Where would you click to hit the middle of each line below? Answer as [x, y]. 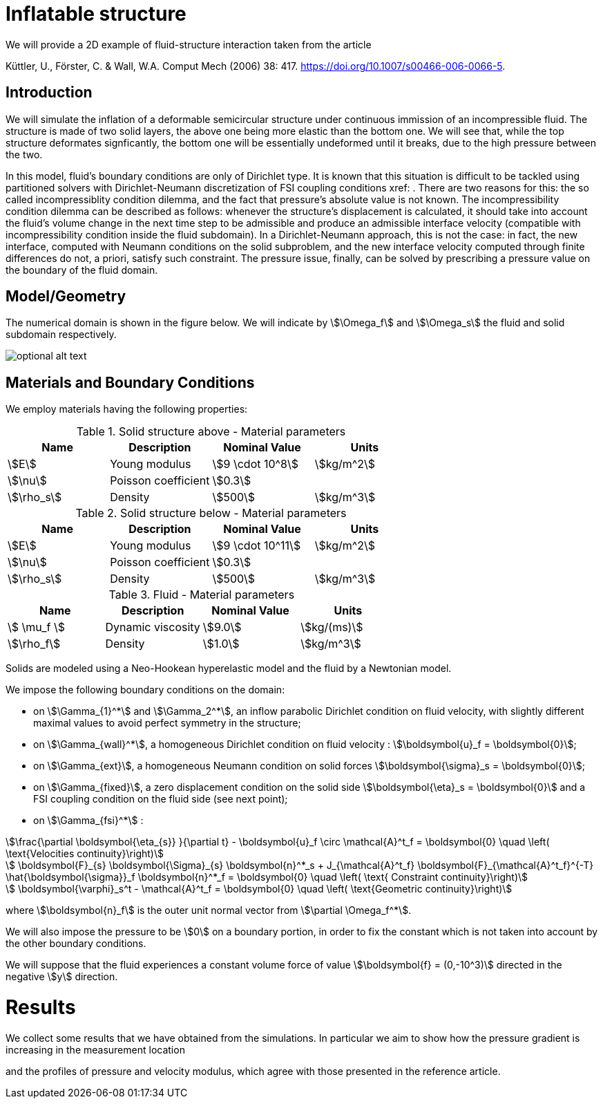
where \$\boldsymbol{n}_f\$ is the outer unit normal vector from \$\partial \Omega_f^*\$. [209, 910]
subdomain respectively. [61, 335]
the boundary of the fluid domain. [82, 270]
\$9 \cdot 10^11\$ [257, 546]
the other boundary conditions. [76, 944]
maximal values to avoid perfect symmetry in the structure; [167, 723]
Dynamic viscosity [153, 627]
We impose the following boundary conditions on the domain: [145, 690]
